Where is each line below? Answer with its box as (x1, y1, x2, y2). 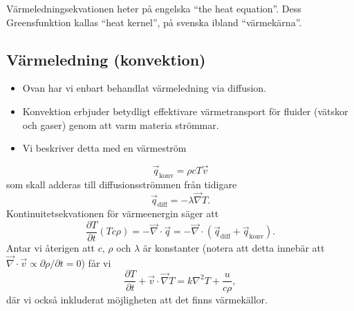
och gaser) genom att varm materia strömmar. (22, 117, 219, 132)
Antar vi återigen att (6, 241, 95, 255)
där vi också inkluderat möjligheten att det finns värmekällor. (6, 292, 268, 306)
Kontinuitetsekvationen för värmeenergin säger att (6, 206, 219, 221)
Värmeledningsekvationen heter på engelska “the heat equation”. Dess (6, 1, 301, 15)
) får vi (81, 255, 111, 270)
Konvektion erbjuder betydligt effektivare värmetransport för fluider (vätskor (22, 103, 348, 118)
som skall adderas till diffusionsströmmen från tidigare (6, 177, 237, 191)
